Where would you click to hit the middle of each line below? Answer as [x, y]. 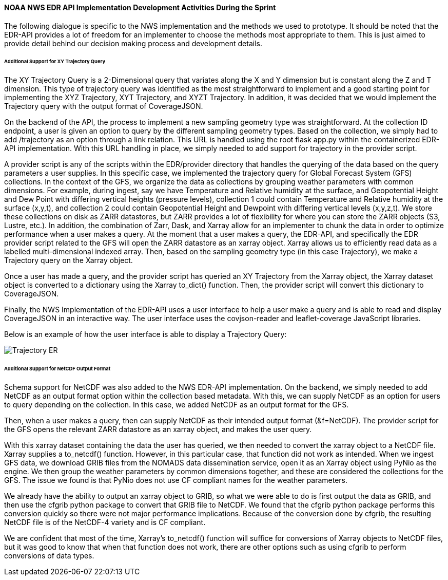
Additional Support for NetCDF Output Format [57, 369]
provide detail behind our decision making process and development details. [133, 43]
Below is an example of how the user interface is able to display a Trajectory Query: [145, 334]
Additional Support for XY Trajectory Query [55, 62]
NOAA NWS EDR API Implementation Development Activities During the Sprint [140, 7]
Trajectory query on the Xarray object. [69, 260]
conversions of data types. [49, 555]
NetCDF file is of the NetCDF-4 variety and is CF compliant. [105, 522]
